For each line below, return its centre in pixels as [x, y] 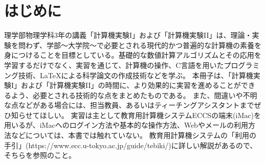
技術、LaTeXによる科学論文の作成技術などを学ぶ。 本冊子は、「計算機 [136, 75]
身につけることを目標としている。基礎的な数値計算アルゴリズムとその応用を [133, 55]
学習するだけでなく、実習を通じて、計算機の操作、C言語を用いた [114, 65]
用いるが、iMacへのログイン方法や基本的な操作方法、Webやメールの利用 [126, 125]
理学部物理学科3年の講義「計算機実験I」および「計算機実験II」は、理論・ [128, 35]
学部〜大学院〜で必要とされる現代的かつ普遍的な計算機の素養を [154, 45]
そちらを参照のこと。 [40, 155]
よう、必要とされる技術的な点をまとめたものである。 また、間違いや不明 [134, 95]
